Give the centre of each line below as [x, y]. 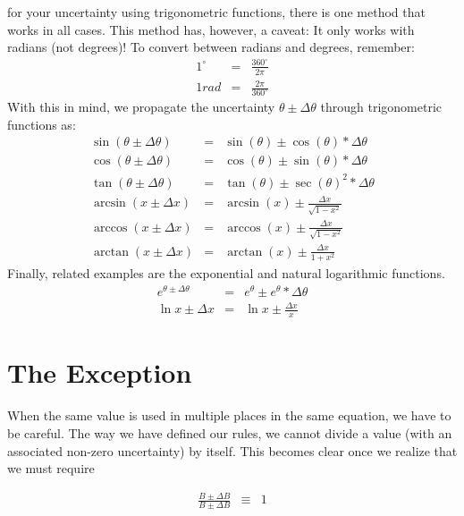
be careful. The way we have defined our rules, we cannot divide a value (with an [230, 432]
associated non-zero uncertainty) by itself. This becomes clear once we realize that [232, 450]
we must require [51, 468]
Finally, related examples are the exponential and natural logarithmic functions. [226, 273]
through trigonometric [381, 107]
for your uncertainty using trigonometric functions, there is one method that [216, 12]
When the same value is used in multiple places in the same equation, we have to [229, 415]
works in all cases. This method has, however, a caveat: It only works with [211, 29]
